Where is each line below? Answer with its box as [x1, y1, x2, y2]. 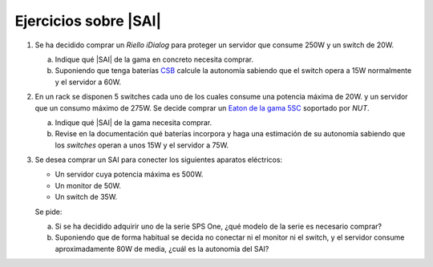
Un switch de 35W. [55, 192, 118, 202]
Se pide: [34, 207, 63, 216]
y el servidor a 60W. [55, 77, 122, 87]
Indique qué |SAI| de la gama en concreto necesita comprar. [55, 55, 254, 64]
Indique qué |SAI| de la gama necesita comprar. [55, 117, 212, 127]
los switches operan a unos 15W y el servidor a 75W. [55, 140, 229, 150]
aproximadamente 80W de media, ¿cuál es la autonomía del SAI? [55, 244, 269, 253]
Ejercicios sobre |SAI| [14, 12, 162, 30]
